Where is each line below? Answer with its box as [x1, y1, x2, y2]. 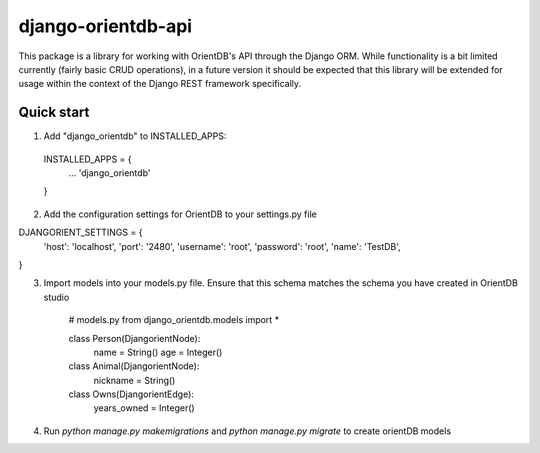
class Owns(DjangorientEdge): [68, 388, 195, 400]
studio [43, 291, 70, 303]
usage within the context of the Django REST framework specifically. [18, 78, 302, 90]
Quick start [18, 104, 90, 121]
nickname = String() [93, 374, 176, 386]
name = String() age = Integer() [93, 346, 223, 358]
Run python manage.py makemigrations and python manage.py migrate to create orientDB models [43, 425, 452, 437]
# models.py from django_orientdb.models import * [68, 314, 280, 326]
